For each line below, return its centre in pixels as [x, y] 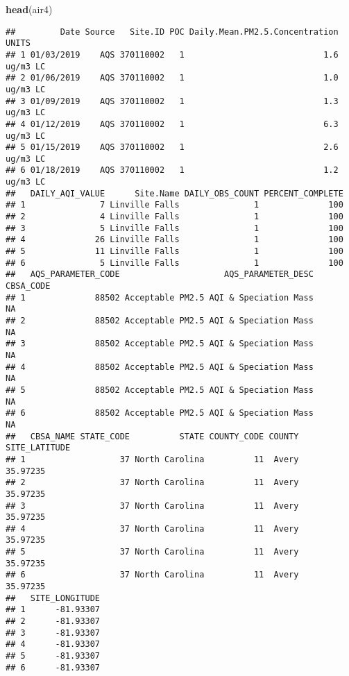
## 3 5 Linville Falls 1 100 [174, 228]
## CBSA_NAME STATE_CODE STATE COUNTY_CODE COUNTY [152, 436]
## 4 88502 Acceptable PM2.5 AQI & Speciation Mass [160, 367]
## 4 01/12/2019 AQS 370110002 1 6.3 [172, 124]
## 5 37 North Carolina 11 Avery [152, 552]
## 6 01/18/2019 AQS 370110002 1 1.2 [172, 170]
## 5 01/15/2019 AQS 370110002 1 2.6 [172, 147]
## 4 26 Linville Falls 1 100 [174, 240]
